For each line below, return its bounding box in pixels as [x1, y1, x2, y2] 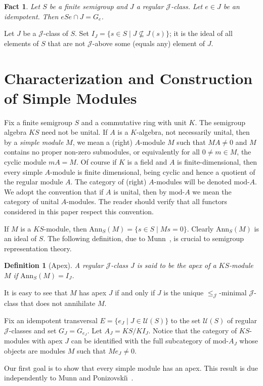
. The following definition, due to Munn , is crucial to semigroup [43, 233, 244, 244]
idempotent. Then [4, 11, 59, 21]
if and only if [115, 287, 155, 297]
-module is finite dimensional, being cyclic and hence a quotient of [50, 166, 255, 177]
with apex [31, 335, 63, 346]
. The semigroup [195, 117, 246, 127]
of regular [227, 315, 257, 325]
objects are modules [4, 345, 66, 356]
